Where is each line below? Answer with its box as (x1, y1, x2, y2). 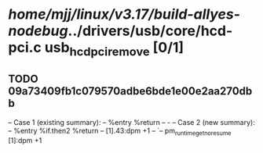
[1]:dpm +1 (8, 136, 42, 145)
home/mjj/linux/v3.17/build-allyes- (8, 5, 241, 23)
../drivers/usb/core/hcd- (68, 22, 233, 40)
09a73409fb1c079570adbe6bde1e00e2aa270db (8, 84, 253, 98)
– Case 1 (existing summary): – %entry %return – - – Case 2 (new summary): (8, 117, 255, 126)
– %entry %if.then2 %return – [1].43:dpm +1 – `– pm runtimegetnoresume (8, 126, 232, 137)
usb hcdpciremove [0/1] (44, 39, 184, 59)
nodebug (8, 22, 68, 40)
